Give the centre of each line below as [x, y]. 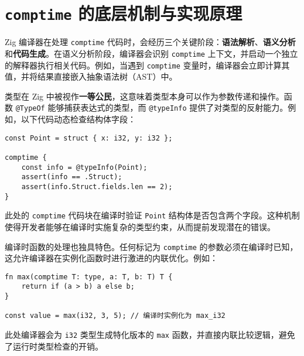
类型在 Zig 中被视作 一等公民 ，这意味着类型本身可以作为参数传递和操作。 [144, 96]
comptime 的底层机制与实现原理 [124, 13]
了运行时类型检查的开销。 [54, 346]
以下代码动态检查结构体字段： [78, 119]
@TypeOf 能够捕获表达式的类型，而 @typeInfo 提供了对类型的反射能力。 [152, 107]
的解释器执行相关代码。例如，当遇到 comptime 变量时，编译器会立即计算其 [147, 65]
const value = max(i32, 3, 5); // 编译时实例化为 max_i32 [115, 316]
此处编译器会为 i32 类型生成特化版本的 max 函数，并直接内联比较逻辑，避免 [150, 335]
